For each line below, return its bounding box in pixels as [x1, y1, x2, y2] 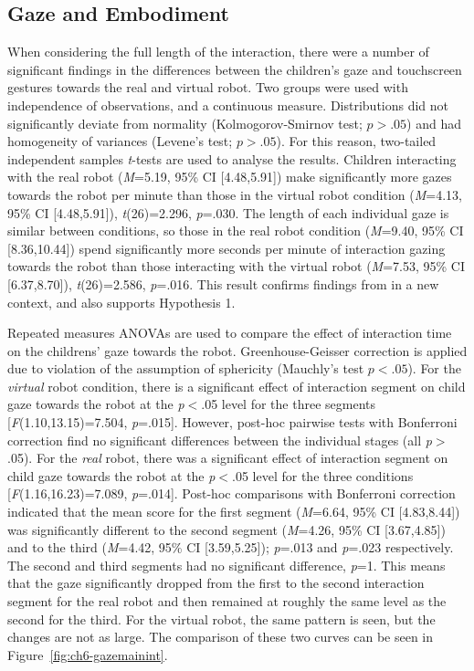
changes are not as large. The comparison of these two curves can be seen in [7, 627, 434, 646]
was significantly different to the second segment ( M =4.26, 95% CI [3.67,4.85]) [7, 519, 446, 539]
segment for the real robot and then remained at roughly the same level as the [7, 592, 447, 611]
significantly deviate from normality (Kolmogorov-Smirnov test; [7, 113, 363, 132]
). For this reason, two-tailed [276, 131, 437, 151]
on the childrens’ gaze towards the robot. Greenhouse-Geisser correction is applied [7, 341, 468, 360]
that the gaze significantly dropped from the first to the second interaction [7, 573, 425, 592]
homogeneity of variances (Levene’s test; [7, 131, 233, 151]
